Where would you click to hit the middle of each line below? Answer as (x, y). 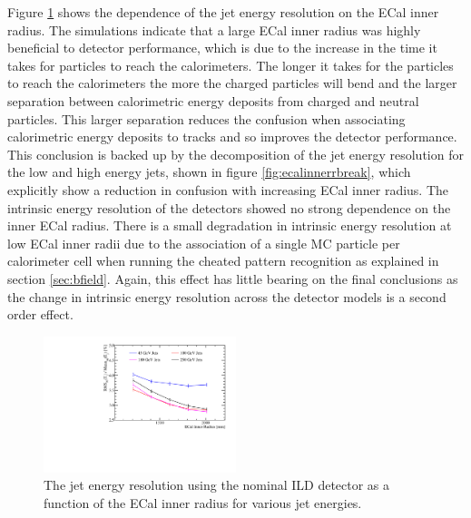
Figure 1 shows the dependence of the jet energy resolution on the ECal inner (223, 12)
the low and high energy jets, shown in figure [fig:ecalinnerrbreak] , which (209, 172)
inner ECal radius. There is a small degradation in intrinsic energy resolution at (230, 225)
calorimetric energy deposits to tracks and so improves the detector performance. (232, 137)
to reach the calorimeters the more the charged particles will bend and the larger (232, 83)
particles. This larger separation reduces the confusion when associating (206, 118)
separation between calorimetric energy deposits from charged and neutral (213, 100)
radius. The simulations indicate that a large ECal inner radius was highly (214, 29)
